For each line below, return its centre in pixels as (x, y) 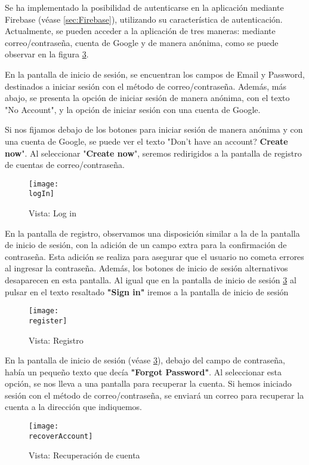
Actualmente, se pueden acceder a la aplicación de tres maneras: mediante (140, 31)
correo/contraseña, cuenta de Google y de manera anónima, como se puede (142, 42)
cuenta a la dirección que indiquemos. (73, 407)
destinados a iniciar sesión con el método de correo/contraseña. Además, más (146, 86)
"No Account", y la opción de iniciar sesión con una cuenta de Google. (133, 109)
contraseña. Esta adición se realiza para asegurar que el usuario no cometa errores (154, 256)
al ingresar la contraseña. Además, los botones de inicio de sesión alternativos (146, 268)
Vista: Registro (56, 340)
